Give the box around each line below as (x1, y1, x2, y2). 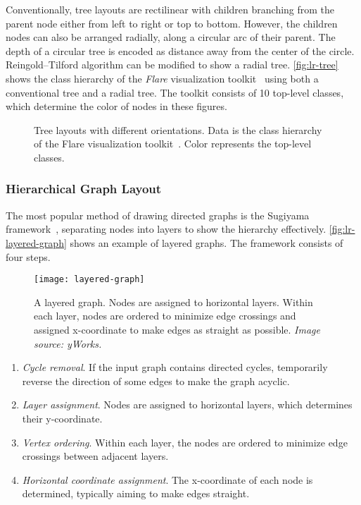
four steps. (6, 249, 51, 264)
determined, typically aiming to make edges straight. (22, 486, 250, 501)
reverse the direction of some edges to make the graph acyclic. (22, 373, 290, 388)
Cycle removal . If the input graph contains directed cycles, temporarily (22, 360, 328, 375)
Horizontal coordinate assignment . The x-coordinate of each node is (22, 472, 313, 487)
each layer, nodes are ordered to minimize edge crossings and (34, 308, 296, 323)
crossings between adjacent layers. (22, 449, 169, 463)
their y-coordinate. (22, 410, 103, 425)
